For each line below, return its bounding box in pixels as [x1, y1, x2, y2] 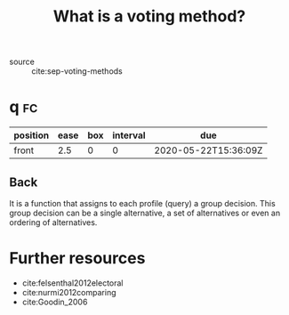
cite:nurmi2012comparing [21, 287, 117, 297]
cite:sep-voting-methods [31, 66, 123, 77]
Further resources [9, 248, 146, 269]
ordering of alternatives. [9, 216, 98, 228]
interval [112, 129, 146, 141]
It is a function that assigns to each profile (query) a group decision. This [9, 198, 276, 208]
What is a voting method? [52, 6, 246, 27]
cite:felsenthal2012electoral [21, 278, 124, 288]
